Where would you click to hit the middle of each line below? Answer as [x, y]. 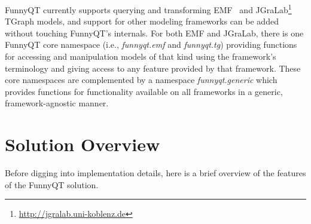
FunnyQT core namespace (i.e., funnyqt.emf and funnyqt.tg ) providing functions [151, 45]
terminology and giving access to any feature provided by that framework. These [153, 68]
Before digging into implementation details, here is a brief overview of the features [155, 173]
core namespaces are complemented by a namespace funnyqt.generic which [141, 80]
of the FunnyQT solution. [52, 184]
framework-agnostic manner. [57, 103]
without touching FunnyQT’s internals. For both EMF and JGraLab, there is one [154, 33]
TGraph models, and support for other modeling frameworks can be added [142, 21]
